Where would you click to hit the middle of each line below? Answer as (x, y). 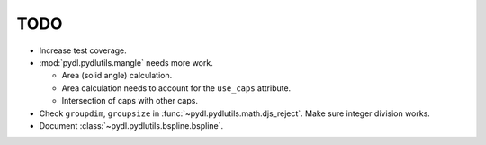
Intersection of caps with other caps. (130, 101)
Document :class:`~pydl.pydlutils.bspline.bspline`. (131, 125)
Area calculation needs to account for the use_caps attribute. (176, 88)
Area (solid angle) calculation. (117, 76)
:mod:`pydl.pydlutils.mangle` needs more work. (126, 62)
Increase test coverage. (83, 50)
